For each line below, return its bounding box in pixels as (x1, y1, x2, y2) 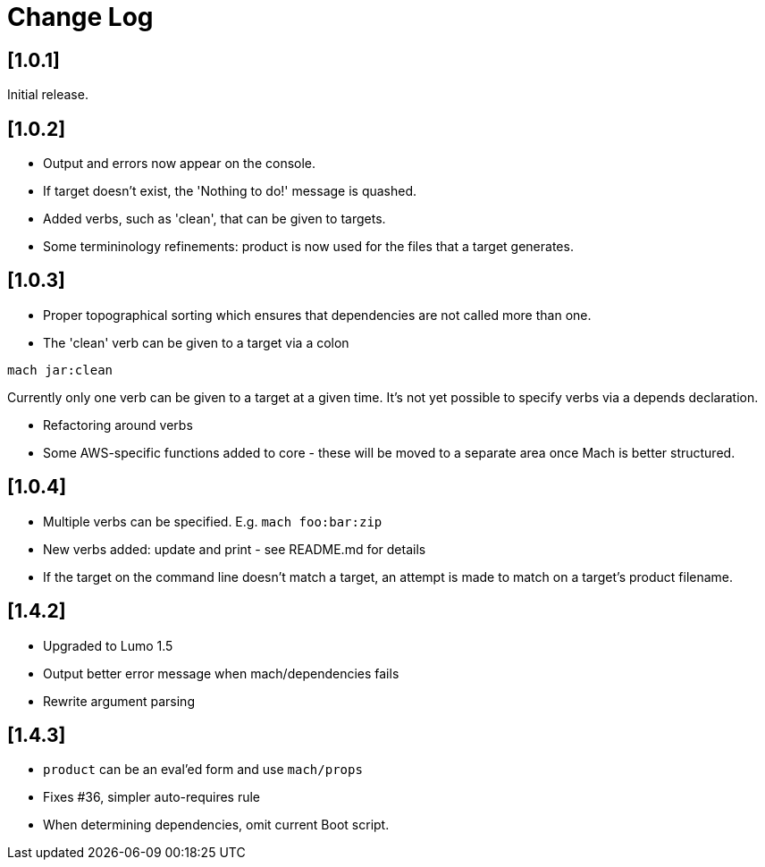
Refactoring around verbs (43, 417, 193, 433)
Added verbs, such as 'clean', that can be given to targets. (43, 211, 386, 227)
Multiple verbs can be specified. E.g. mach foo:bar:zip (43, 513, 382, 529)
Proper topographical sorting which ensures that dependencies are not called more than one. (43, 307, 592, 323)
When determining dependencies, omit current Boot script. (43, 817, 390, 833)
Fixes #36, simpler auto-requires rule (43, 789, 261, 805)
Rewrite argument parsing (43, 693, 195, 709)
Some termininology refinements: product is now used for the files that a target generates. (43, 239, 574, 255)
